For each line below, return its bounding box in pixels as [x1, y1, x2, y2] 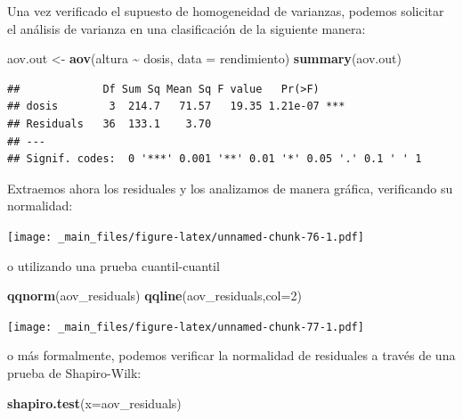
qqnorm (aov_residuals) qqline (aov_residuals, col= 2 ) [7, 286, 302, 305]
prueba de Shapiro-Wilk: [7, 364, 142, 382]
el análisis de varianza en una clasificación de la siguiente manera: [7, 19, 366, 37]
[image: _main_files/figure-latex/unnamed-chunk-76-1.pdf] [7, 230, 364, 243]
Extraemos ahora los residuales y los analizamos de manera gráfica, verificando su [7, 178, 453, 197]
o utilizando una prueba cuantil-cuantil [7, 256, 220, 275]
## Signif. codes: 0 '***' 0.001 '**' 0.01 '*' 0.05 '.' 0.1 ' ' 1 [7, 152, 422, 166]
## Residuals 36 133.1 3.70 [7, 117, 212, 130]
